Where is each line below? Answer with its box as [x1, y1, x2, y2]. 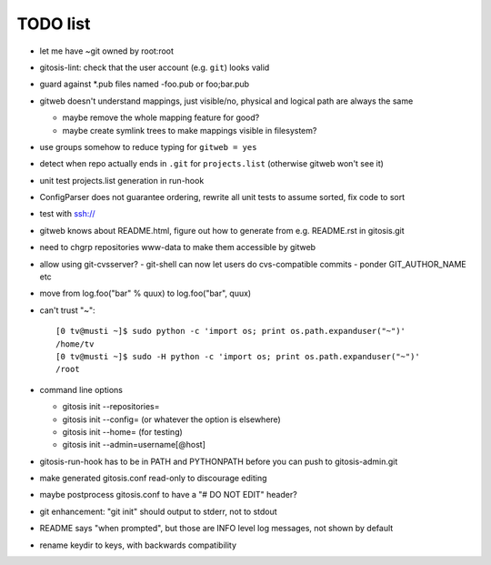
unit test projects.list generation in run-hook [39, 175, 205, 186]
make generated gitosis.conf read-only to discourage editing [39, 473, 267, 484]
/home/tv [55, 338, 95, 349]
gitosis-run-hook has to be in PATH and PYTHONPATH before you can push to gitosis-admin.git [39, 456, 398, 467]
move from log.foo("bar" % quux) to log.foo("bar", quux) [39, 288, 252, 299]
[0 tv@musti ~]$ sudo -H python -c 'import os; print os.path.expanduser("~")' [55, 351, 420, 361]
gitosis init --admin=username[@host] [62, 439, 206, 450]
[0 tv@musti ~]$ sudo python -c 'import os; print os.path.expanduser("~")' [55, 326, 406, 337]
